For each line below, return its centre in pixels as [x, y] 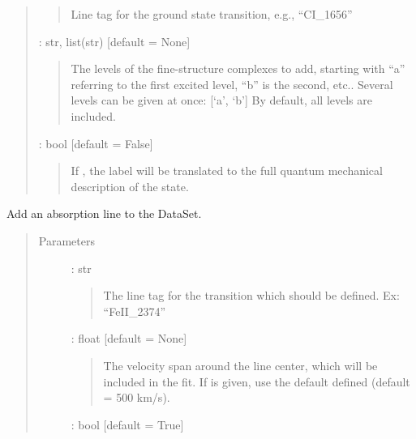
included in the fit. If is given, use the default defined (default [257, 381]
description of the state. [130, 186]
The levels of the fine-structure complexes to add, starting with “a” [238, 68]
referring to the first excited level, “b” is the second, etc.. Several [232, 84]
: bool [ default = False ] [96, 143]
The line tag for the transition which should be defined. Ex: [251, 295]
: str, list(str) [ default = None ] [114, 41]
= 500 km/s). [137, 397]
